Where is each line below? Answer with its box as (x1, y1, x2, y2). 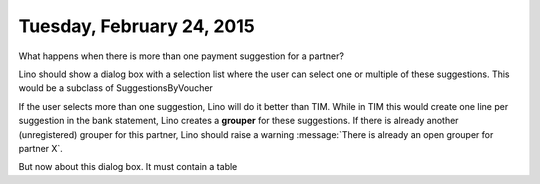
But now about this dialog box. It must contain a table (18, 161, 238, 173)
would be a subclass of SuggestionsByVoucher (18, 82, 214, 94)
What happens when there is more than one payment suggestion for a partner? (18, 50, 345, 62)
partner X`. (18, 142, 64, 154)
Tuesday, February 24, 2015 (18, 15, 255, 37)
